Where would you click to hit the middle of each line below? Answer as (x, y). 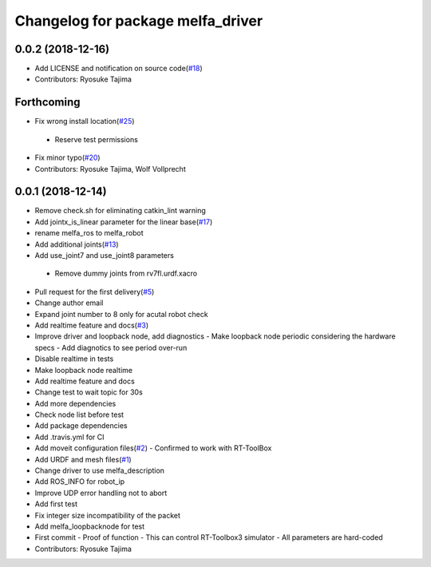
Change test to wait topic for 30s (89, 392)
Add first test (56, 504)
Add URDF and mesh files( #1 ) (83, 459)
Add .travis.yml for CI (69, 437)
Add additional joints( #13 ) (77, 244)
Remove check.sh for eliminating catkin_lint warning (121, 211)
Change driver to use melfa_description (100, 470)
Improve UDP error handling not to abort (101, 493)
